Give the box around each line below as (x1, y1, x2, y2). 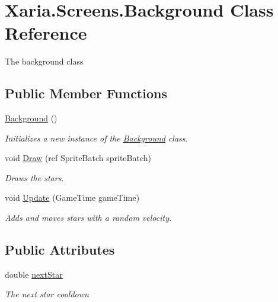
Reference (5, 21, 87, 45)
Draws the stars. (5, 171, 64, 184)
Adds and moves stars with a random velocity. (5, 211, 172, 224)
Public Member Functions (5, 84, 167, 102)
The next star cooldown (5, 288, 89, 300)
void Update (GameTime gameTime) (5, 191, 140, 204)
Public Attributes (5, 240, 115, 259)
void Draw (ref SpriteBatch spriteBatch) (5, 152, 151, 164)
